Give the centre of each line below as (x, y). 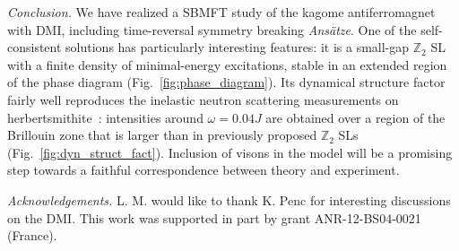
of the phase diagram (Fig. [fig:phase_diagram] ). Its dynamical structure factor (226, 82)
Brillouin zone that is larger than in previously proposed (162, 135)
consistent (35, 47)
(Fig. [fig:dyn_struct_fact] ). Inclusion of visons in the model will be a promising (230, 152)
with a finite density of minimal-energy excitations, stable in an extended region (227, 64)
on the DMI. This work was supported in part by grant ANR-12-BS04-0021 (214, 217)
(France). (32, 235)
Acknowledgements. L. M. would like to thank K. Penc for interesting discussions (229, 199)
